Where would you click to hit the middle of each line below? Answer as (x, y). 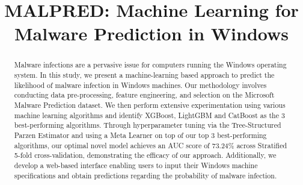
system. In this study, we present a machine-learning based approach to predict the (144, 75)
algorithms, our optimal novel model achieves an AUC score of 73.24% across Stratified (151, 145)
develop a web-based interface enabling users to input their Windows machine (136, 165)
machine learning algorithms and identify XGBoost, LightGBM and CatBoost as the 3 (149, 115)
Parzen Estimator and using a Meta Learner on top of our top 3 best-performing (140, 135)
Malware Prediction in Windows (151, 33)
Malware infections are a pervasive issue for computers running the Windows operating (150, 65)
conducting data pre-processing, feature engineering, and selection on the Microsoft (144, 95)
